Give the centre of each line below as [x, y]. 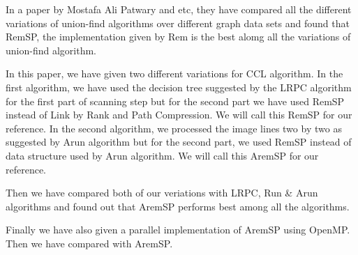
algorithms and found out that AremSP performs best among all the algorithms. [178, 206]
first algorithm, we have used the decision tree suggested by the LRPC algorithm [179, 87]
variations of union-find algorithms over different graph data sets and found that [178, 23]
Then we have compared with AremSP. [89, 243]
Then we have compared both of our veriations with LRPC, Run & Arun [162, 193]
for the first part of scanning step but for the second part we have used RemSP [175, 101]
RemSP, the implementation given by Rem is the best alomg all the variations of [178, 37]
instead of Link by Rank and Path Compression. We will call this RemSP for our [179, 115]
